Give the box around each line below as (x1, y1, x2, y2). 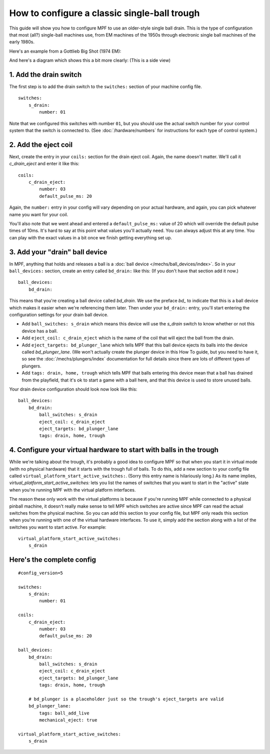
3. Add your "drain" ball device (9, 248, 107, 256)
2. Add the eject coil (9, 140, 72, 149)
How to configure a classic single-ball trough (9, 8, 200, 19)
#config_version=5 (18, 570, 63, 576)
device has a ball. (21, 328, 58, 334)
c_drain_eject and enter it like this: (9, 161, 79, 167)
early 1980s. (9, 39, 35, 45)
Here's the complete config (9, 556, 96, 564)
